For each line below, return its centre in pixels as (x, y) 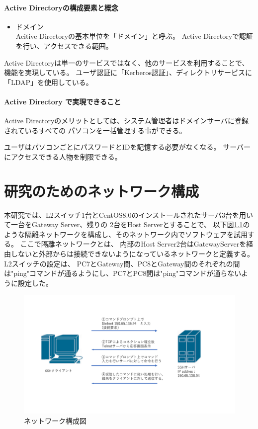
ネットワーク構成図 (55, 420)
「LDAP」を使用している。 (48, 82)
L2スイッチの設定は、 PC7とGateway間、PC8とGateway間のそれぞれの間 (122, 263)
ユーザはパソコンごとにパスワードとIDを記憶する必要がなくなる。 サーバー (127, 147)
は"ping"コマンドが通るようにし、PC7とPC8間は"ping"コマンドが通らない (123, 273)
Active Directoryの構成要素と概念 (61, 7)
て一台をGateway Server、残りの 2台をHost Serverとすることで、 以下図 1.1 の (127, 224)
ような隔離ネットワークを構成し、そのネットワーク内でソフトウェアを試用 (126, 234)
